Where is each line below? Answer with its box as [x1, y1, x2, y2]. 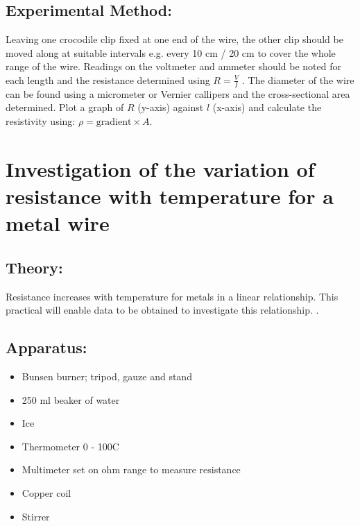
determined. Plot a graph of [6, 100, 124, 114]
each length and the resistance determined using [6, 72, 210, 87]
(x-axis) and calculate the [212, 100, 322, 114]
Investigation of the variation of [6, 154, 315, 183]
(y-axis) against [137, 100, 204, 114]
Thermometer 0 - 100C [22, 439, 119, 453]
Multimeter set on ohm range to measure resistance [22, 462, 241, 477]
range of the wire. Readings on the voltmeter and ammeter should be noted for [6, 59, 341, 74]
